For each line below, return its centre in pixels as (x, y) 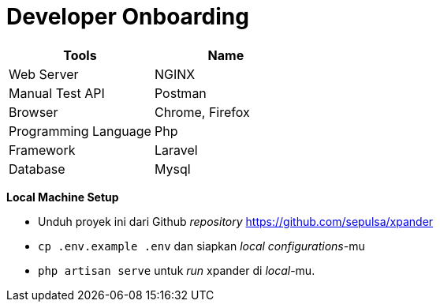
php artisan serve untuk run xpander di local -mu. (177, 270)
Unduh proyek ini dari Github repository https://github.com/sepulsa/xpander (236, 221)
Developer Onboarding (128, 17)
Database (37, 169)
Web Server (44, 74)
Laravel (176, 150)
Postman (180, 93)
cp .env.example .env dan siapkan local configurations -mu (201, 246)
